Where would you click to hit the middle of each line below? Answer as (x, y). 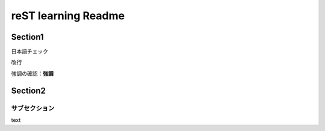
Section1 (28, 37)
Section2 (29, 90)
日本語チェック (29, 52)
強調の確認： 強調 (32, 73)
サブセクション (33, 108)
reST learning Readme (68, 16)
